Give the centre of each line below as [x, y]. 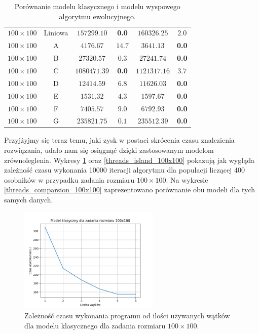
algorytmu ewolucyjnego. [97, 16]
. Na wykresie [187, 179]
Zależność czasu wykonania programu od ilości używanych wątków [127, 315]
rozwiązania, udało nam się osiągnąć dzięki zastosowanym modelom [109, 150]
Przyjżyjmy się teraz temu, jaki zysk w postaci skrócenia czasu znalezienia [119, 140]
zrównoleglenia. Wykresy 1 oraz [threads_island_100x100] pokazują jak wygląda [129, 160]
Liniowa [56, 33]
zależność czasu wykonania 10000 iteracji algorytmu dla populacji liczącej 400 [125, 170]
